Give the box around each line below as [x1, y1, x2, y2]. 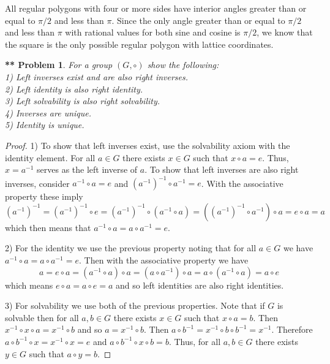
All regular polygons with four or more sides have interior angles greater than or [5, 2, 307, 14]
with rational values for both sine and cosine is [65, 26, 241, 39]
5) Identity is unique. [5, 118, 84, 131]
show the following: [147, 58, 219, 71]
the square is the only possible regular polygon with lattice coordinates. [5, 37, 274, 50]
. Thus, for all [168, 335, 221, 347]
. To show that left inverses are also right [144, 163, 299, 176]
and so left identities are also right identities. [116, 278, 284, 291]
